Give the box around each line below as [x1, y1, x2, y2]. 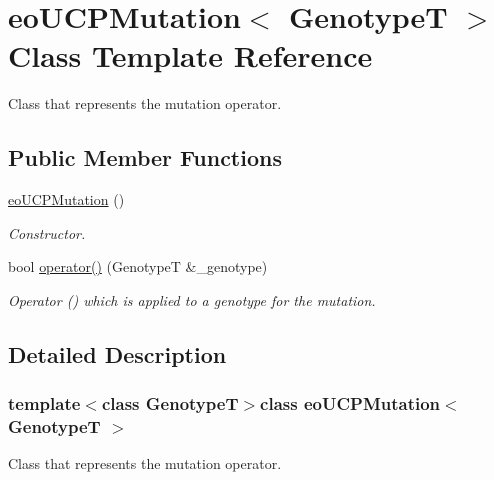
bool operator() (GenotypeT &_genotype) [8, 256, 268, 277]
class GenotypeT [101, 391, 239, 416]
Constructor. [8, 222, 86, 243]
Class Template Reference [8, 35, 373, 76]
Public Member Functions [8, 142, 282, 173]
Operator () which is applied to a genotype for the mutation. [8, 289, 376, 310]
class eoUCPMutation [260, 391, 441, 416]
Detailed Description [8, 338, 227, 369]
